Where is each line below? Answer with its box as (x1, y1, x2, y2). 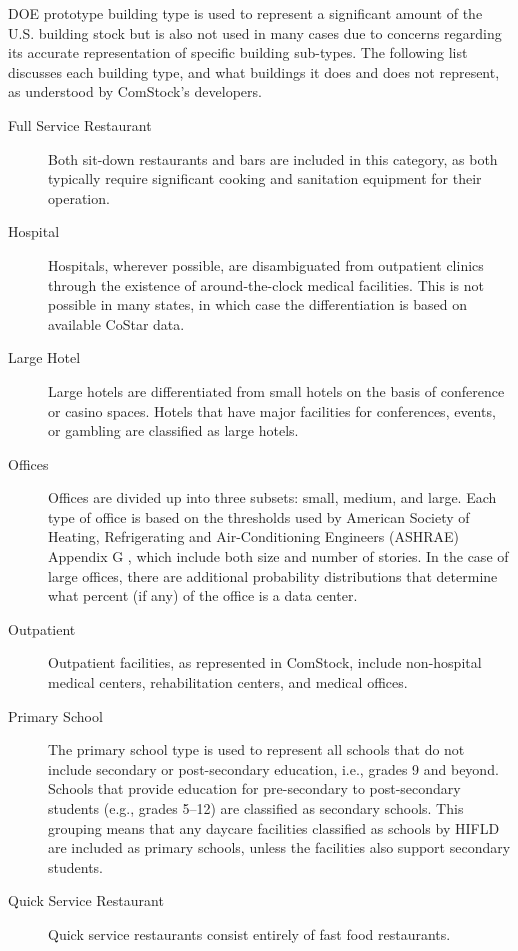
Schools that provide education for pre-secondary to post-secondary (48, 778, 461, 799)
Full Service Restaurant (8, 114, 152, 135)
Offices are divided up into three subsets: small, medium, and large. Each (48, 487, 497, 508)
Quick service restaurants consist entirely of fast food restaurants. (48, 923, 451, 944)
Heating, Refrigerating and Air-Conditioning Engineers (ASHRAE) (48, 526, 459, 547)
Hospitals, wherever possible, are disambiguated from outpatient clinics (48, 254, 484, 275)
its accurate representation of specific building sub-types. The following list (8, 42, 468, 63)
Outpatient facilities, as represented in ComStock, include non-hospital (48, 652, 482, 673)
